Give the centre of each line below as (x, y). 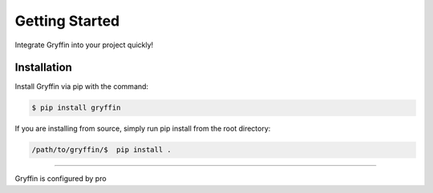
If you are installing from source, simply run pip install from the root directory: (143, 129)
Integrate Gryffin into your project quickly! (84, 45)
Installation (43, 68)
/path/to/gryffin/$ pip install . (101, 150)
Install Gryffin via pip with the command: (81, 86)
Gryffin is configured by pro (61, 179)
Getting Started (67, 21)
